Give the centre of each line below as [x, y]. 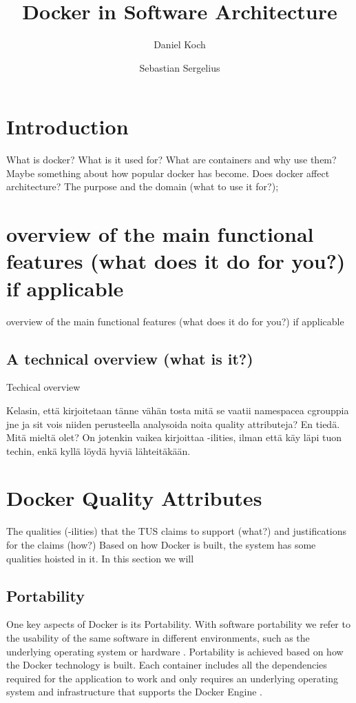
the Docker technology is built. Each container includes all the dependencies [167, 665]
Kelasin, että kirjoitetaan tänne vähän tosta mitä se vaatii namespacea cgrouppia [178, 410]
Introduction [67, 126]
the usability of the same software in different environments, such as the [158, 638]
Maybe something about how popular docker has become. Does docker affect [168, 173]
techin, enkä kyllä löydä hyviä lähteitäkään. [98, 450]
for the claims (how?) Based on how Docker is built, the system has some [161, 545]
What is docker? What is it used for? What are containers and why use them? [171, 160]
